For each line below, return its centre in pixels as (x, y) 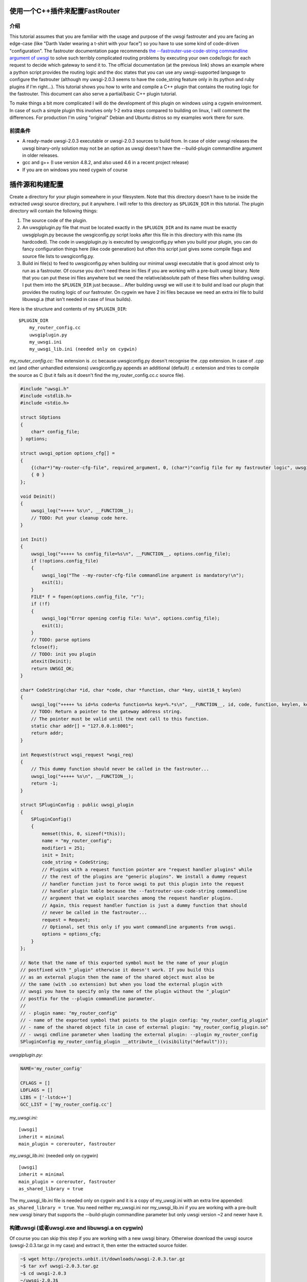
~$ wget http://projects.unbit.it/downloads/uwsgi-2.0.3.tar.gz (103, 1259)
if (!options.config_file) (65, 561)
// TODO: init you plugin (63, 654)
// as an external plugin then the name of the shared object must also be (117, 977)
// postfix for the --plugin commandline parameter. (88, 998)
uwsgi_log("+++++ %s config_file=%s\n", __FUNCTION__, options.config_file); (131, 554)
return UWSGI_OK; (53, 668)
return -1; (45, 784)
